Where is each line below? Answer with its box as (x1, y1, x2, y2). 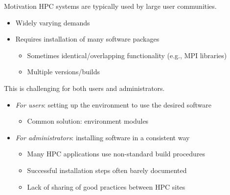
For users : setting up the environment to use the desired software (15, 99, 211, 109)
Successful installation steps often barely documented (27, 165, 187, 175)
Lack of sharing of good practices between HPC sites (27, 181, 185, 192)
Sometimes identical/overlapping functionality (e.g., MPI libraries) (27, 50, 227, 60)
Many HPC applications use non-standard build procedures (27, 149, 206, 159)
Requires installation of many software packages (15, 34, 160, 44)
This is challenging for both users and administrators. (4, 83, 165, 93)
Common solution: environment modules (27, 116, 149, 126)
